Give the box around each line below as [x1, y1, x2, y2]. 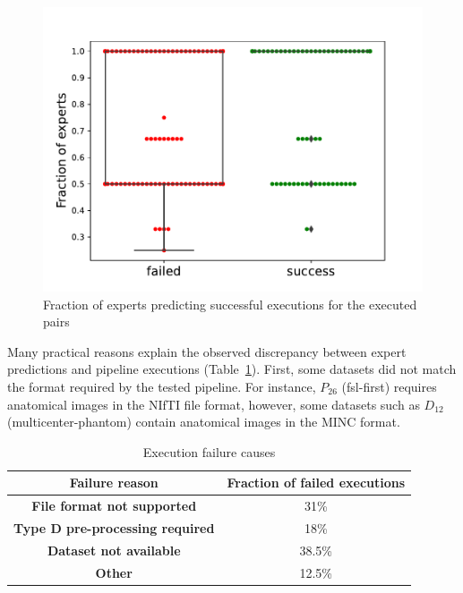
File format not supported [31, 496, 197, 515]
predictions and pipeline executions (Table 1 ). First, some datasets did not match [7, 360, 457, 378]
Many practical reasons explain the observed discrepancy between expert [7, 342, 407, 360]
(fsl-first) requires [341, 377, 437, 395]
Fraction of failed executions [227, 473, 406, 492]
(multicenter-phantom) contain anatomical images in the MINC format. [7, 412, 400, 431]
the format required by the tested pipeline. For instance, [7, 377, 316, 395]
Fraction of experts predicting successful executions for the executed [43, 294, 417, 313]
